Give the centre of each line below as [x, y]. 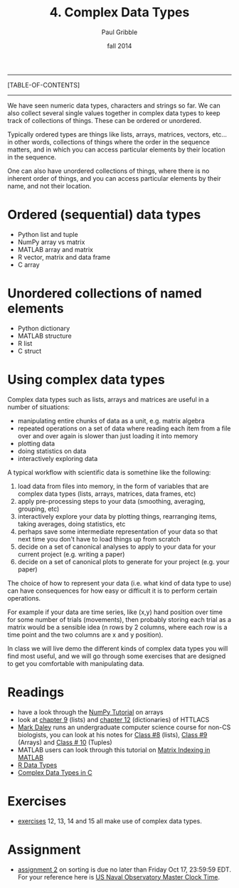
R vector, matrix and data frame [64, 257]
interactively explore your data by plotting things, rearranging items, [117, 516]
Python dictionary [44, 328]
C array [29, 265]
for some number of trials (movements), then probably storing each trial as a [119, 619]
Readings [36, 692]
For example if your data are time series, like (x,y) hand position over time [115, 612]
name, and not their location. [49, 186]
